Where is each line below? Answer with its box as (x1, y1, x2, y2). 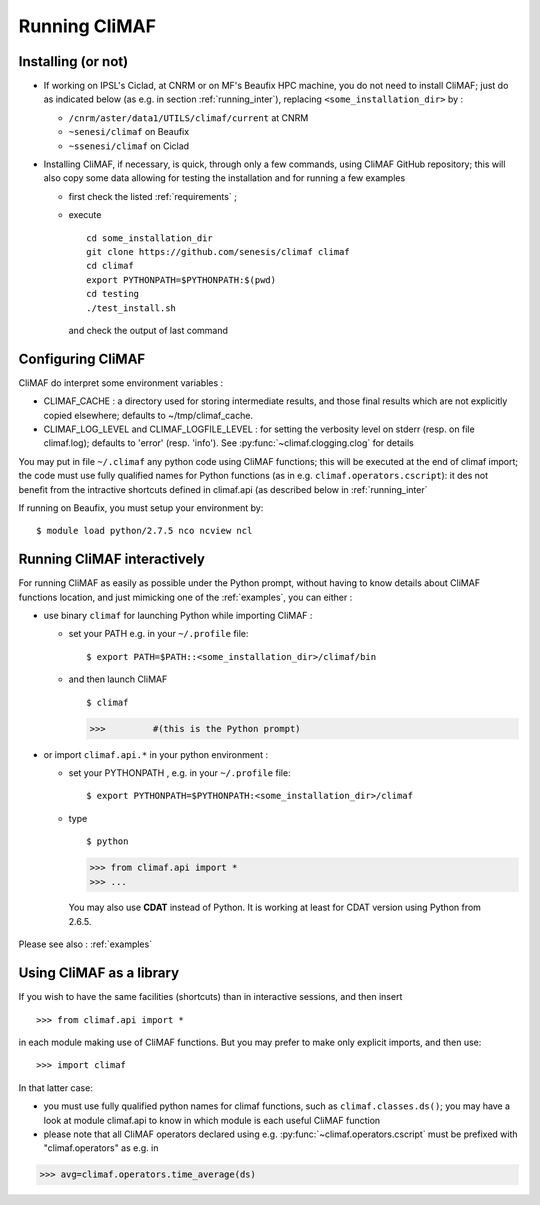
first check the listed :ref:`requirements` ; (68, 190, 237, 202)
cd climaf (86, 260, 134, 272)
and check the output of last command (68, 324, 229, 336)
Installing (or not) (18, 53, 129, 70)
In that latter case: (18, 1081, 94, 1094)
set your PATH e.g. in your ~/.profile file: (68, 628, 249, 640)
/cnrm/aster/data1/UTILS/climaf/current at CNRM (68, 111, 309, 124)
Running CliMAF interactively (18, 551, 205, 568)
